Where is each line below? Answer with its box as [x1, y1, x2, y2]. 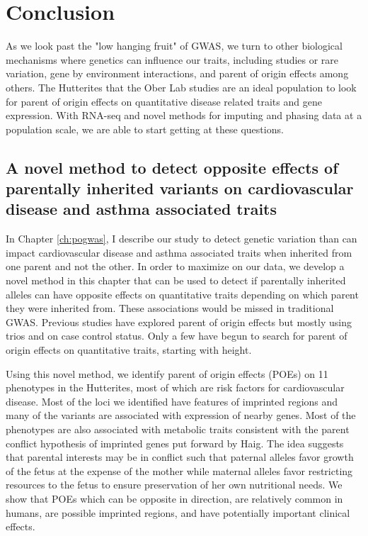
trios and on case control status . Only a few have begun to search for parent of [6, 328, 347, 343]
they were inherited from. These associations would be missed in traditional [6, 301, 334, 316]
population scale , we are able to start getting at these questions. [6, 121, 284, 136]
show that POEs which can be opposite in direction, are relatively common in [6, 491, 343, 506]
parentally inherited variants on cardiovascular [6, 177, 354, 199]
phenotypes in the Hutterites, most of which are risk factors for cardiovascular [6, 380, 345, 395]
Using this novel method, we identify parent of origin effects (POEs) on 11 [6, 366, 328, 381]
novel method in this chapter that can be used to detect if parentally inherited [6, 273, 346, 288]
